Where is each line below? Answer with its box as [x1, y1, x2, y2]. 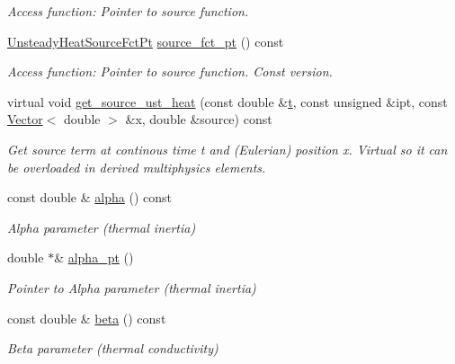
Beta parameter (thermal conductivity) [7, 339, 219, 358]
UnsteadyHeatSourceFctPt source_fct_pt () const [7, 31, 284, 50]
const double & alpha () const [7, 188, 172, 207]
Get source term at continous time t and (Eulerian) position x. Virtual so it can [7, 139, 448, 158]
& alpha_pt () [54, 248, 134, 267]
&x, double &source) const [125, 110, 272, 129]
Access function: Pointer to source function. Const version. [7, 62, 333, 81]
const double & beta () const [7, 308, 166, 327]
